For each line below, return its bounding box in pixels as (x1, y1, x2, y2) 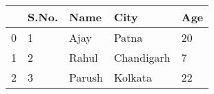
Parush (69, 69, 103, 85)
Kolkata (113, 69, 153, 85)
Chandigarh (113, 49, 171, 65)
